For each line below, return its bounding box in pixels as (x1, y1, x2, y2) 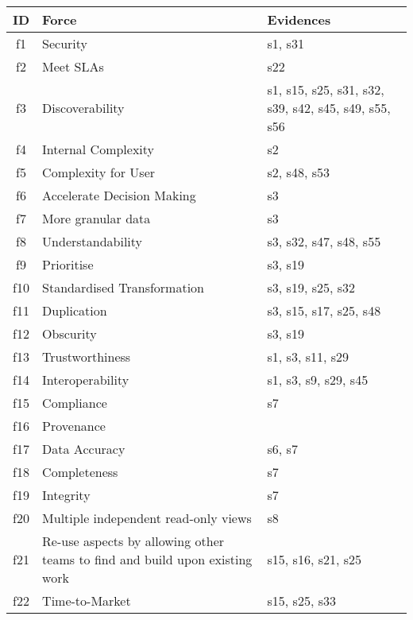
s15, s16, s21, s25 (267, 550, 362, 568)
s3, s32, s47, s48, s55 (267, 232, 381, 250)
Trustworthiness (42, 347, 131, 366)
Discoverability (42, 99, 125, 117)
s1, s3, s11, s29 (267, 347, 349, 366)
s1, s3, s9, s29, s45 (267, 370, 369, 389)
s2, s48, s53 (267, 163, 330, 181)
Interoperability (42, 370, 129, 389)
